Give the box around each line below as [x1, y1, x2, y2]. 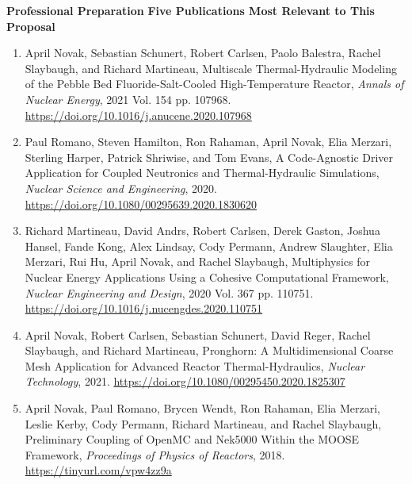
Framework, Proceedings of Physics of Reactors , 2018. [25, 446, 285, 463]
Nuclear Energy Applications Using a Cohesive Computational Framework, [25, 268, 389, 285]
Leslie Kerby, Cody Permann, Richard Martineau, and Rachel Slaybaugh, [25, 415, 382, 432]
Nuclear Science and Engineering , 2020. [25, 179, 217, 196]
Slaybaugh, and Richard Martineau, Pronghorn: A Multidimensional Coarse [25, 342, 394, 359]
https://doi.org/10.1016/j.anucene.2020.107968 [25, 106, 252, 123]
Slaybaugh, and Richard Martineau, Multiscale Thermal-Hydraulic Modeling [25, 60, 397, 76]
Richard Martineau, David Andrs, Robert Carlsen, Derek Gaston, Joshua [25, 222, 380, 239]
